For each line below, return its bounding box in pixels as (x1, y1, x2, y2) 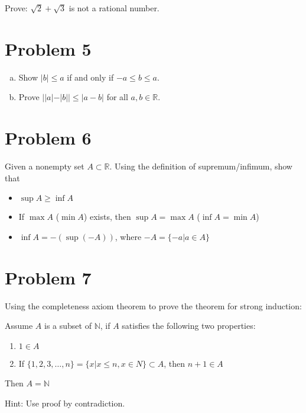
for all (106, 91, 128, 103)
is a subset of (44, 319, 92, 332)
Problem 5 (5, 36, 92, 60)
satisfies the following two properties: (122, 319, 256, 332)
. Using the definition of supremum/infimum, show (109, 160, 292, 172)
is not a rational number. (69, 2, 159, 14)
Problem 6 (5, 126, 92, 150)
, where (115, 230, 142, 242)
